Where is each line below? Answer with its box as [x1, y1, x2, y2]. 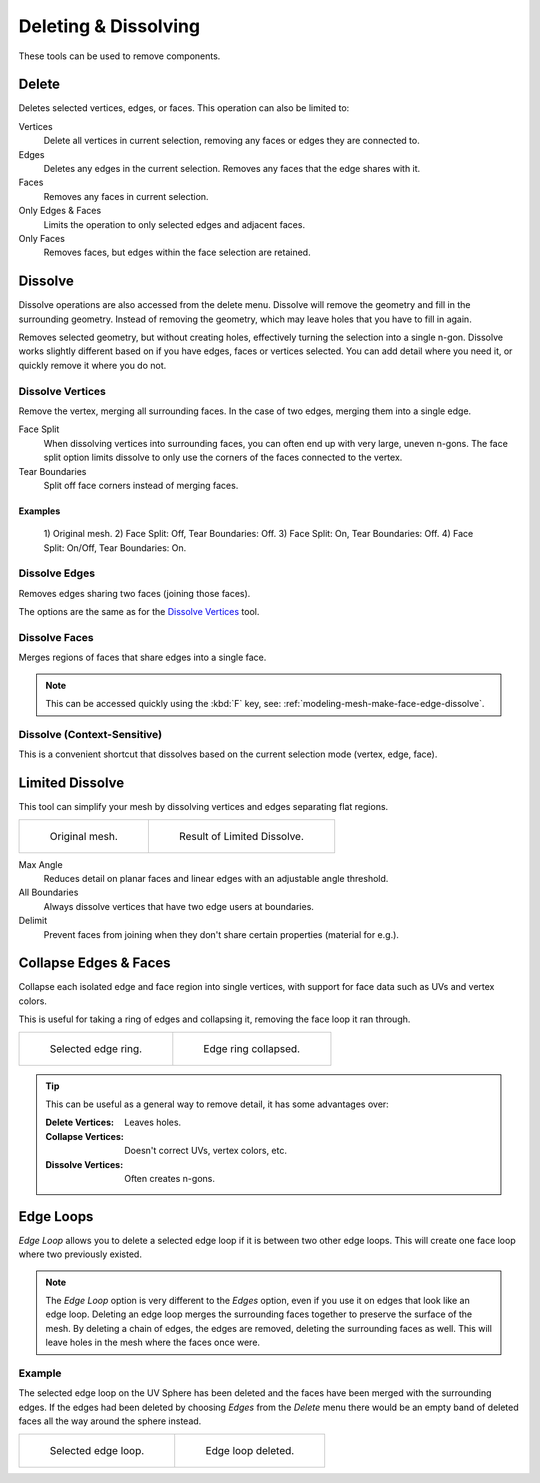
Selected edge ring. [49, 1041, 143, 1055]
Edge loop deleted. [205, 1443, 295, 1457]
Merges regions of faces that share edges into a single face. [18, 651, 267, 664]
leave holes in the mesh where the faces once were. [45, 1336, 260, 1349]
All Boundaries [18, 886, 79, 899]
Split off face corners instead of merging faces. [43, 479, 239, 491]
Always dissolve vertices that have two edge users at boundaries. [43, 900, 315, 912]
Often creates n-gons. [124, 1172, 215, 1184]
